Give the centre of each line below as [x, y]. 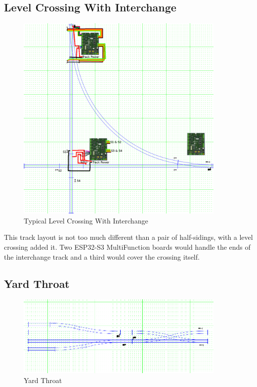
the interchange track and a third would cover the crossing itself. [102, 256]
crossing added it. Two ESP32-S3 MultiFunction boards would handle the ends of [127, 247]
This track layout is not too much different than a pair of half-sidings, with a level [128, 237]
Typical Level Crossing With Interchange [86, 220]
